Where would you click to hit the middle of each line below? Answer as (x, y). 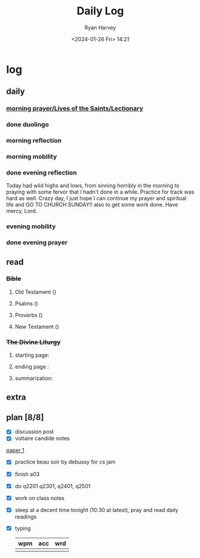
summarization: (34, 378)
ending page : (32, 367)
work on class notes (39, 498)
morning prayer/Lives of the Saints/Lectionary (75, 109)
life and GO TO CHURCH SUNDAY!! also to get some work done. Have (92, 205)
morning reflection (34, 140)
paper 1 (16, 450)
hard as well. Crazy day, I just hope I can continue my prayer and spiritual (96, 198)
